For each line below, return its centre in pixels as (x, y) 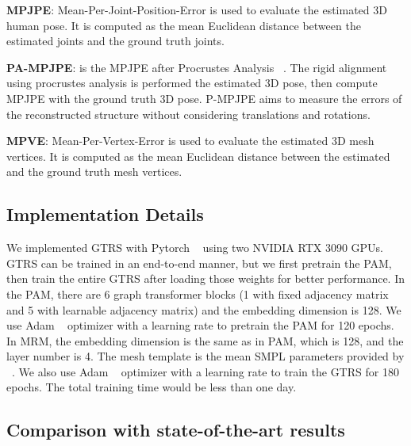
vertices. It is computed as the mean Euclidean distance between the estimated (198, 156)
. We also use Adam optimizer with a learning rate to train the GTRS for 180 (205, 371)
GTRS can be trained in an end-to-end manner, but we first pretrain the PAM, (199, 263)
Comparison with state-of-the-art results (176, 430)
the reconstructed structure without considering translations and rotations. (188, 114)
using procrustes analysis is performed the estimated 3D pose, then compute (192, 83)
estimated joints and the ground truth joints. (115, 41)
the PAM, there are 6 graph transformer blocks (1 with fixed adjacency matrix (198, 294)
